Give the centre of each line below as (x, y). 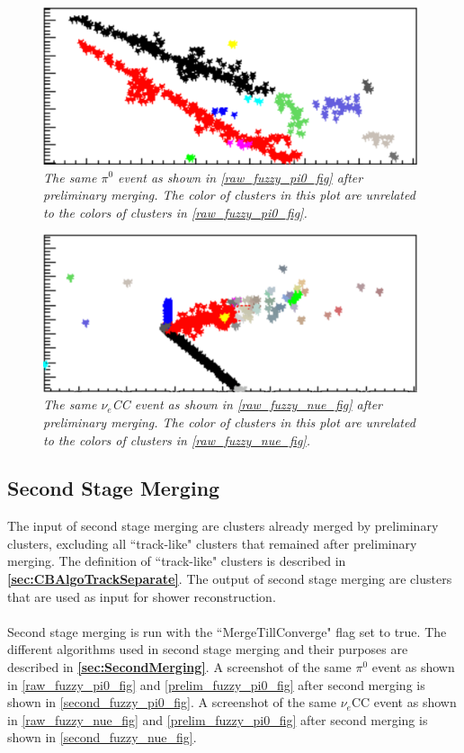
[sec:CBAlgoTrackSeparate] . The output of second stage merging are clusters (230, 579)
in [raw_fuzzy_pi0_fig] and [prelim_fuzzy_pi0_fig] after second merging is (216, 684)
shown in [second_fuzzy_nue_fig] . (102, 737)
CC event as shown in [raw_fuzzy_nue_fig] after (247, 404)
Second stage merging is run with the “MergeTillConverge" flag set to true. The (227, 631)
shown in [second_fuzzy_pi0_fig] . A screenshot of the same (172, 702)
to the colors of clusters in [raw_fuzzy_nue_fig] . (177, 439)
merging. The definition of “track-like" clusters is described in (177, 561)
